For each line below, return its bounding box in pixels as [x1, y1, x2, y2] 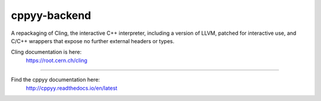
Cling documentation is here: [11, 48, 82, 56]
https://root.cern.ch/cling [26, 57, 87, 64]
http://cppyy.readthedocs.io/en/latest [26, 84, 118, 92]
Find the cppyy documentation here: [11, 76, 100, 83]
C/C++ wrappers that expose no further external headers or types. [11, 37, 175, 44]
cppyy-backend [11, 9, 92, 22]
